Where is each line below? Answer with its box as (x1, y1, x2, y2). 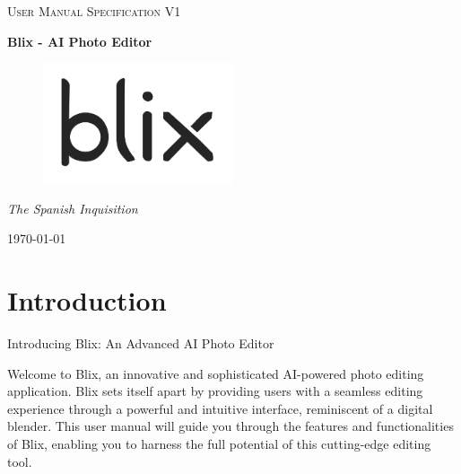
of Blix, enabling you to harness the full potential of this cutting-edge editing (7, 434, 431, 453)
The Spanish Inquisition (7, 198, 138, 217)
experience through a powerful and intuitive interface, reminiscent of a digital (7, 399, 433, 417)
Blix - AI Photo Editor (7, 31, 152, 50)
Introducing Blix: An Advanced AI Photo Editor (7, 334, 274, 353)
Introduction (7, 282, 167, 319)
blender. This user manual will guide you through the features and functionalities (7, 417, 454, 435)
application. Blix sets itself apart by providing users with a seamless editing (7, 382, 423, 400)
